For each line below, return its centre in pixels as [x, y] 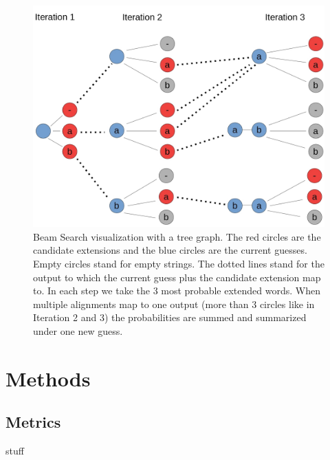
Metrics [33, 422]
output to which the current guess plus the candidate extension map [177, 277]
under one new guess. [78, 330]
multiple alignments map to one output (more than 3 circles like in [174, 304]
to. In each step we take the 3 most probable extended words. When [177, 291]
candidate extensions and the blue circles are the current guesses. [170, 250]
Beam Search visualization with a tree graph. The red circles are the [177, 236]
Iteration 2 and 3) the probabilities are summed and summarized [170, 317]
